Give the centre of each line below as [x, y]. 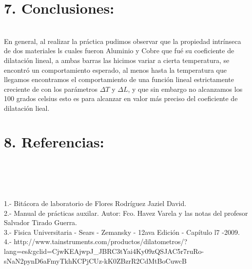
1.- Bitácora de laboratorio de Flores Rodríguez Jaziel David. [95, 203]
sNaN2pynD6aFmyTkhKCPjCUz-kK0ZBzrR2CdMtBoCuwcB [95, 260]
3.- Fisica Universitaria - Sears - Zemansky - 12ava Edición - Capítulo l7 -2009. [122, 232]
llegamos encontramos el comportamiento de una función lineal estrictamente [119, 79]
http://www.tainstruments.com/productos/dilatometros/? [101, 241]
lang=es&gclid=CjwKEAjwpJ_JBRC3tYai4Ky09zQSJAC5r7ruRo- [104, 251]
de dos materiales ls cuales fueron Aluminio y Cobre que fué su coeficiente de [119, 51]
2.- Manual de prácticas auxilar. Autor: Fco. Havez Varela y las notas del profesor [126, 213]
